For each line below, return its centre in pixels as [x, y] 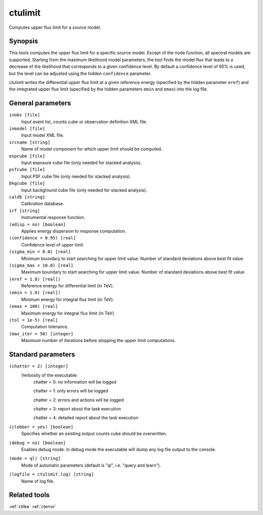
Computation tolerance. [45, 327]
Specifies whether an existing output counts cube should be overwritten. [94, 434]
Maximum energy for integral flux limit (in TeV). [68, 313]
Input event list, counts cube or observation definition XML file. [84, 122]
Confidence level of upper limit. [53, 245]
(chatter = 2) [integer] [38, 366]
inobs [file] [25, 115]
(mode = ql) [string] [35, 459]
